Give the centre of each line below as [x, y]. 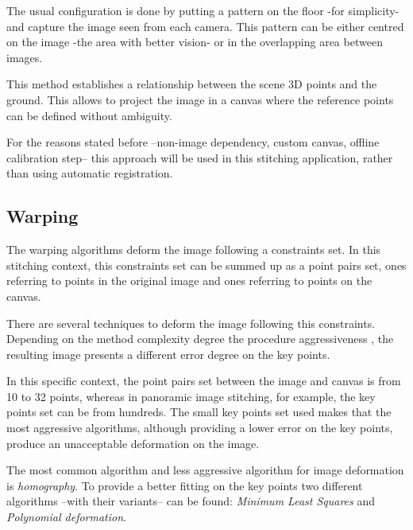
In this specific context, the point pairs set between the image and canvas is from [204, 381]
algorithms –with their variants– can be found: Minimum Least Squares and [191, 501]
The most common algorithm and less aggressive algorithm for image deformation [205, 470]
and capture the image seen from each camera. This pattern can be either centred [205, 26]
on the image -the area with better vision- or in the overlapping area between [195, 42]
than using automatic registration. [90, 173]
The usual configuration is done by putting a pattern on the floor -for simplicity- [203, 10]
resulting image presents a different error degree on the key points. [168, 354]
